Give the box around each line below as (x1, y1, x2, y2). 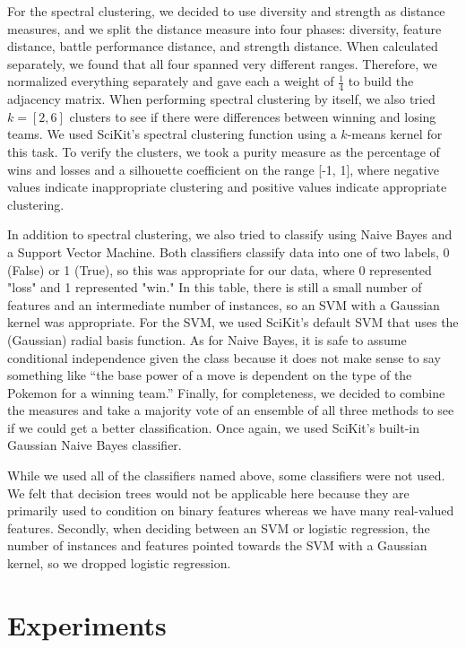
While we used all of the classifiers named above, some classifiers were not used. (7, 466, 445, 485)
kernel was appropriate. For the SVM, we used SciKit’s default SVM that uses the (7, 313, 459, 332)
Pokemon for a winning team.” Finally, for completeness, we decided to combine (7, 383, 445, 402)
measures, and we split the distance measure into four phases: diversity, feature (7, 19, 442, 38)
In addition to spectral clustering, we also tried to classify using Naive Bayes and (7, 225, 453, 244)
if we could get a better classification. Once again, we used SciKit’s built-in (7, 418, 419, 436)
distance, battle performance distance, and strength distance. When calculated (7, 37, 438, 56)
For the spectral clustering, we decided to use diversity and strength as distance (7, 2, 445, 20)
